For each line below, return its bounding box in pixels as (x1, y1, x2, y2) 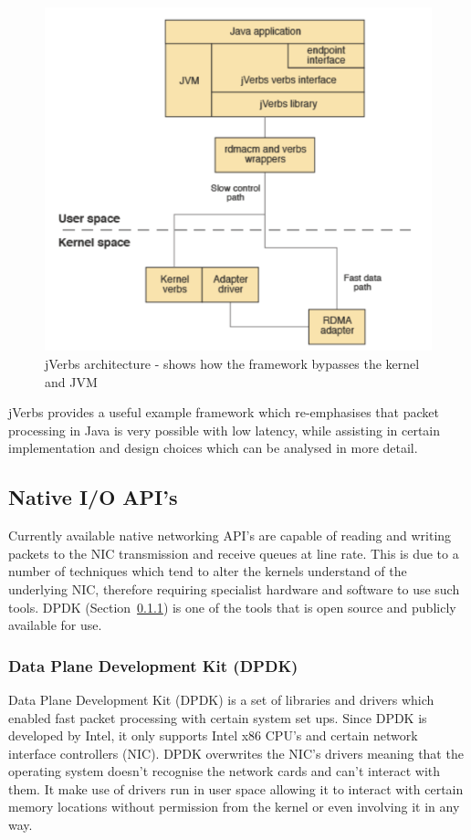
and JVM (45, 372, 98, 391)
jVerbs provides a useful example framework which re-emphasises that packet (8, 403, 439, 422)
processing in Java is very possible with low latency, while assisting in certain (8, 420, 441, 439)
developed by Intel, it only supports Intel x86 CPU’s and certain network (8, 726, 418, 745)
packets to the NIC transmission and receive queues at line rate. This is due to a (8, 543, 459, 562)
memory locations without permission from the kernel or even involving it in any (8, 797, 460, 816)
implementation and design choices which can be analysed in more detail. (8, 438, 418, 457)
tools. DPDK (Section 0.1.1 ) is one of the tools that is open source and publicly (8, 597, 456, 616)
